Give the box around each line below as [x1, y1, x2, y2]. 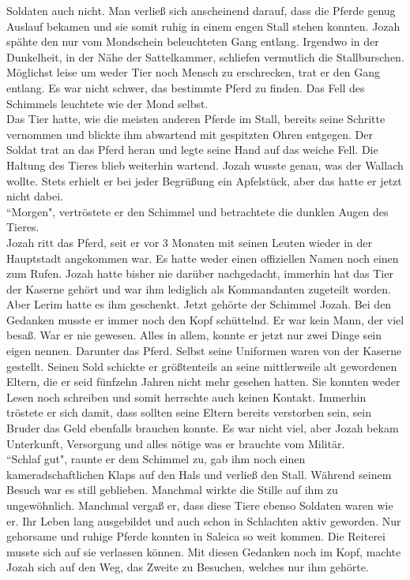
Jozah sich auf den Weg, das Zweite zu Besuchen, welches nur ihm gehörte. [6, 559, 369, 575]
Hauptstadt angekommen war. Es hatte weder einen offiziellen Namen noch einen [6, 249, 399, 266]
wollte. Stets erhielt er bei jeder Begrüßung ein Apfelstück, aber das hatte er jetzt [6, 172, 402, 189]
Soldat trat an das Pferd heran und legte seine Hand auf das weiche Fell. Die [6, 141, 378, 158]
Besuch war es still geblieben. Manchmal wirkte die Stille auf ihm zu [6, 481, 338, 498]
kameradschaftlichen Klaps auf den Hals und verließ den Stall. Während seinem [6, 466, 392, 482]
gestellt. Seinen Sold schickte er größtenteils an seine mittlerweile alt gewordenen [6, 357, 397, 374]
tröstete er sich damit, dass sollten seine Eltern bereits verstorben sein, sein [6, 404, 371, 421]
